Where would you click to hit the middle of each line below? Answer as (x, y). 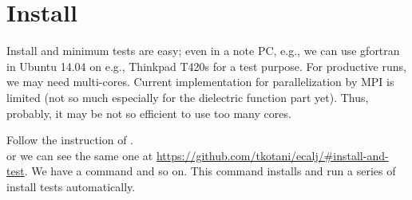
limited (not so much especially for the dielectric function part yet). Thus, (188, 97)
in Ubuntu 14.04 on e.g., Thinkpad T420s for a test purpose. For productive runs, (206, 66)
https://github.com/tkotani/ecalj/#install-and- (272, 155)
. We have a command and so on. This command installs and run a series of (210, 171)
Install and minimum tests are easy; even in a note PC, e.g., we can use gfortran (203, 51)
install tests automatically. (71, 186)
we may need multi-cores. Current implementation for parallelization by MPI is (200, 82)
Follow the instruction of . (70, 140)
